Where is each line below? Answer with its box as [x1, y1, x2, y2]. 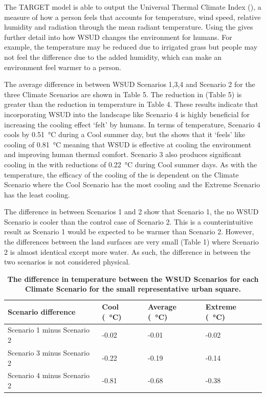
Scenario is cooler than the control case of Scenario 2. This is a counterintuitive [4, 216, 253, 227]
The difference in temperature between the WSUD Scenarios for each [7, 273, 259, 284]
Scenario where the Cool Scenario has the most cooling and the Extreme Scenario [4, 179, 260, 190]
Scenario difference [8, 306, 76, 317]
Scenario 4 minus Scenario [8, 370, 90, 381]
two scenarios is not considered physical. [4, 256, 130, 267]
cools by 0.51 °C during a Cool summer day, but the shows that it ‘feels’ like [4, 129, 246, 140]
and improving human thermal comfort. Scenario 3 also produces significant [4, 149, 242, 160]
